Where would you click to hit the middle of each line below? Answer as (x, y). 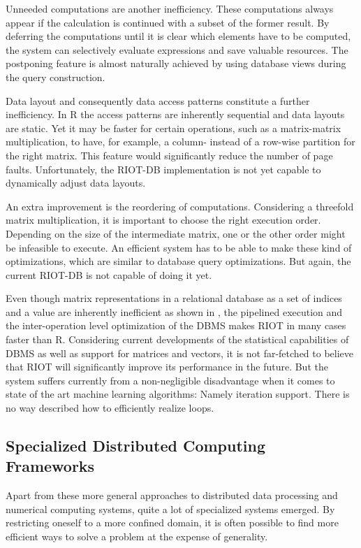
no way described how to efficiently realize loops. (110, 408)
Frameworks (50, 466)
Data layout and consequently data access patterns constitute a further (158, 100)
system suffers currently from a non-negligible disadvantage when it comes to (170, 380)
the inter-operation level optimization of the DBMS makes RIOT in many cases (176, 325)
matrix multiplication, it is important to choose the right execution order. (163, 220)
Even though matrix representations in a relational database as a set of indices (174, 298)
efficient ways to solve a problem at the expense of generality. (137, 536)
